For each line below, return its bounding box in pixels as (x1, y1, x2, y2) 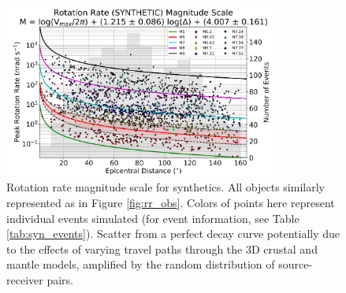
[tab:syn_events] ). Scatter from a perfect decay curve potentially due (6, 225, 340, 242)
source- (278, 256, 313, 273)
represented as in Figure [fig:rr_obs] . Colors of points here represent (6, 195, 335, 211)
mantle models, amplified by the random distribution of (6, 256, 275, 273)
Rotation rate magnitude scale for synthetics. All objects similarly (6, 179, 325, 195)
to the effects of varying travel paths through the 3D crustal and (6, 240, 318, 257)
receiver (6, 272, 43, 287)
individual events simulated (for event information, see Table (6, 210, 299, 226)
